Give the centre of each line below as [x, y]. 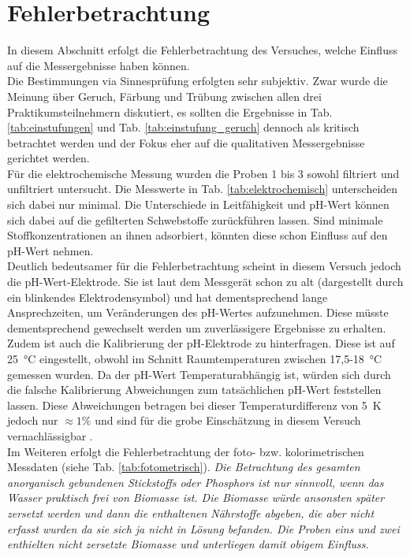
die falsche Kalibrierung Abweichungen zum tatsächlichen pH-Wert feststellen [194, 390]
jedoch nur [33, 420]
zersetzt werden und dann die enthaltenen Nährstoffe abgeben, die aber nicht [191, 512]
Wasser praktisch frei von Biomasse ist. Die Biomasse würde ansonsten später [196, 498]
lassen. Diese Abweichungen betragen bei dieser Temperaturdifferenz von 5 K [194, 405]
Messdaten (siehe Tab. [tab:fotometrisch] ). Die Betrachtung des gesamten [184, 467]
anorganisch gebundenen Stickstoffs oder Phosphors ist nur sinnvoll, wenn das [196, 482]
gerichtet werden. [48, 158]
